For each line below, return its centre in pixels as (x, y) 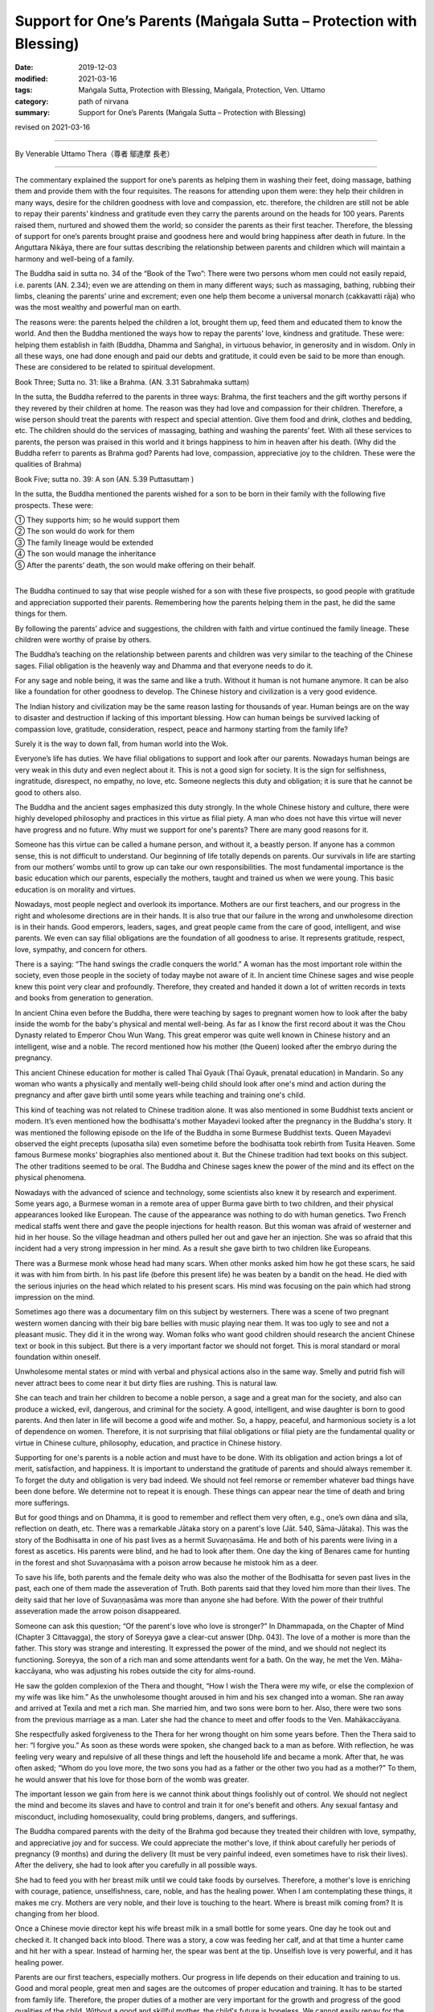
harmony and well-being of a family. (74, 258)
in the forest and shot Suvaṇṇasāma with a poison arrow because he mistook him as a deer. (167, 1562)
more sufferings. (42, 1503)
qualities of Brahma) (48, 464)
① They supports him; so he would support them (97, 520)
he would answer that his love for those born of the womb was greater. (132, 1779)
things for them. (41, 614)
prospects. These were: (54, 505)
